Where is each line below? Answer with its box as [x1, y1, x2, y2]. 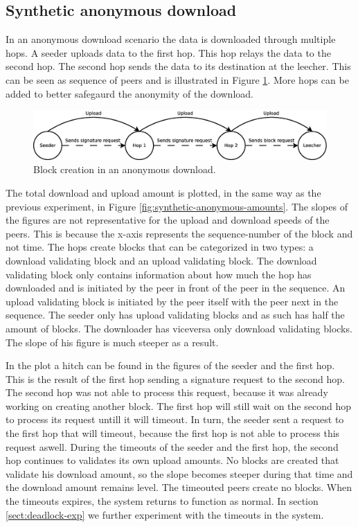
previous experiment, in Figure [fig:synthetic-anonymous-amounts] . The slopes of [6, 199, 348, 213]
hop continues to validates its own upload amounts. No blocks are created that [6, 453, 339, 467]
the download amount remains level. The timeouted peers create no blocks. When [6, 480, 352, 494]
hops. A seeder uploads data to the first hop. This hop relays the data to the [6, 45, 331, 60]
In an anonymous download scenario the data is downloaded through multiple [6, 32, 336, 46]
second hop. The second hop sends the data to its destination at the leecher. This [6, 59, 351, 73]
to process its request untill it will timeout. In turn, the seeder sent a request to [6, 412, 344, 427]
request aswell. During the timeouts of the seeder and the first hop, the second [6, 439, 339, 454]
